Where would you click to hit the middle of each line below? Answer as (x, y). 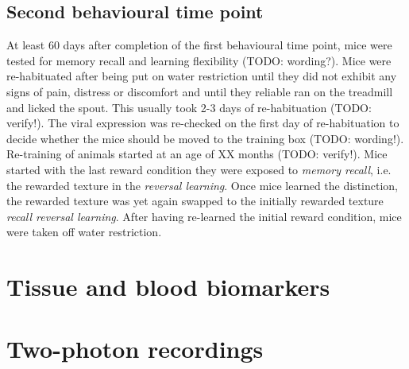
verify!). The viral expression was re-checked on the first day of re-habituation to (203, 123)
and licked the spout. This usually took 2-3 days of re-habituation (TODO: (189, 107)
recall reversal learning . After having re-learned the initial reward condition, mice (204, 216)
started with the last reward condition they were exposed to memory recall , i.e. (199, 169)
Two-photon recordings (135, 349)
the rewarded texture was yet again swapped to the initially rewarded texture (195, 201)
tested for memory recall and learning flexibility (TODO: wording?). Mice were (199, 60)
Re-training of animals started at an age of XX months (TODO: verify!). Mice (197, 154)
